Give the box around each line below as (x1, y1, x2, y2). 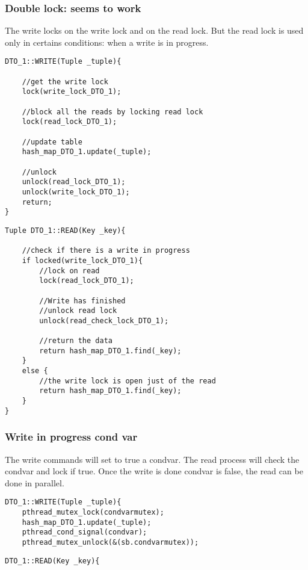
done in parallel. (5, 476, 64, 489)
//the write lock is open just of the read (39, 376, 216, 385)
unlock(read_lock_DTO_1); (22, 178, 126, 187)
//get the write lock (22, 77, 108, 86)
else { (22, 367, 48, 376)
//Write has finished (39, 296, 126, 305)
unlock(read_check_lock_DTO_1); (39, 316, 169, 325)
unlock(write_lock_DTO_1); (22, 187, 130, 196)
